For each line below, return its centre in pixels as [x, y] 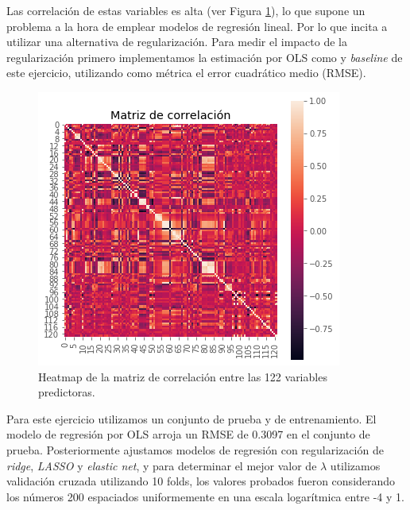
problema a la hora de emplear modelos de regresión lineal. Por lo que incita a [197, 26]
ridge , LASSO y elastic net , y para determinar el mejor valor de [162, 465]
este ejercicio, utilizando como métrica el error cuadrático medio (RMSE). [186, 73]
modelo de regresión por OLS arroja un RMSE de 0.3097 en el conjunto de [188, 434]
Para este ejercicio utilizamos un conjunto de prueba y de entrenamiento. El [191, 418]
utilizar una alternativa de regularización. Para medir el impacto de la [177, 42]
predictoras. [67, 392]
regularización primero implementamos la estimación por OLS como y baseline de [205, 57]
